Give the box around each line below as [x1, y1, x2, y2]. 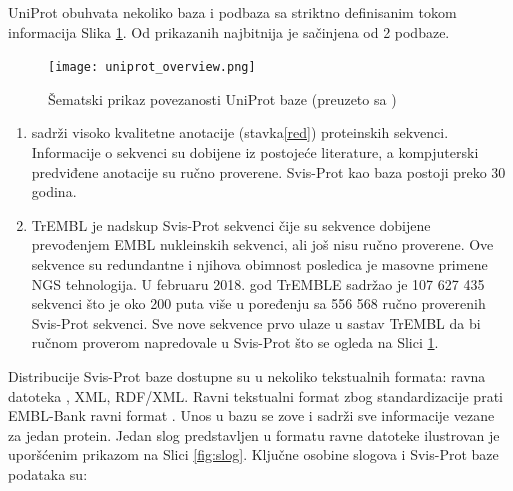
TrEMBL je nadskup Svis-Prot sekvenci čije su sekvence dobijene [31, 214, 431, 235]
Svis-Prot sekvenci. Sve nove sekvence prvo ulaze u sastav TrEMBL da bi [31, 312, 481, 333]
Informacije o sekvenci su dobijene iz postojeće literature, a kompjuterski [31, 142, 479, 163]
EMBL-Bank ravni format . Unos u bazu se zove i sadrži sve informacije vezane [8, 405, 495, 426]
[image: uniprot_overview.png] [48, 60, 256, 75]
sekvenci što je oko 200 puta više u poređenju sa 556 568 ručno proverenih [31, 293, 486, 314]
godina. [31, 181, 77, 202]
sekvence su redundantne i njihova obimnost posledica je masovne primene [31, 254, 488, 274]
